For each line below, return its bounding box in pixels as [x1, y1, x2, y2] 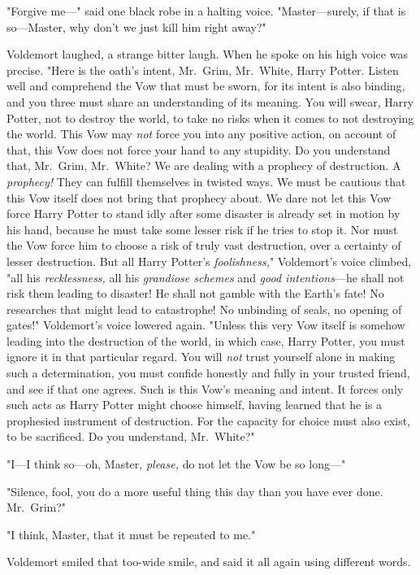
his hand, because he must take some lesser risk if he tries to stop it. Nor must [6, 220, 398, 237]
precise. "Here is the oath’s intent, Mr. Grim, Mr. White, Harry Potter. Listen [6, 61, 399, 78]
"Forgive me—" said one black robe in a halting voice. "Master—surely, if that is [6, 2, 406, 19]
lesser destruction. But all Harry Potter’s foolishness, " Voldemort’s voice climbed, [6, 252, 412, 269]
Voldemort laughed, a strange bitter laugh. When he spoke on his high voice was [6, 46, 408, 63]
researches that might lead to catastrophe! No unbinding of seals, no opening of [6, 300, 402, 317]
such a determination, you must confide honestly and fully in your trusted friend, [6, 364, 410, 381]
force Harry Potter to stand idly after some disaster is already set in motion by [6, 205, 401, 222]
